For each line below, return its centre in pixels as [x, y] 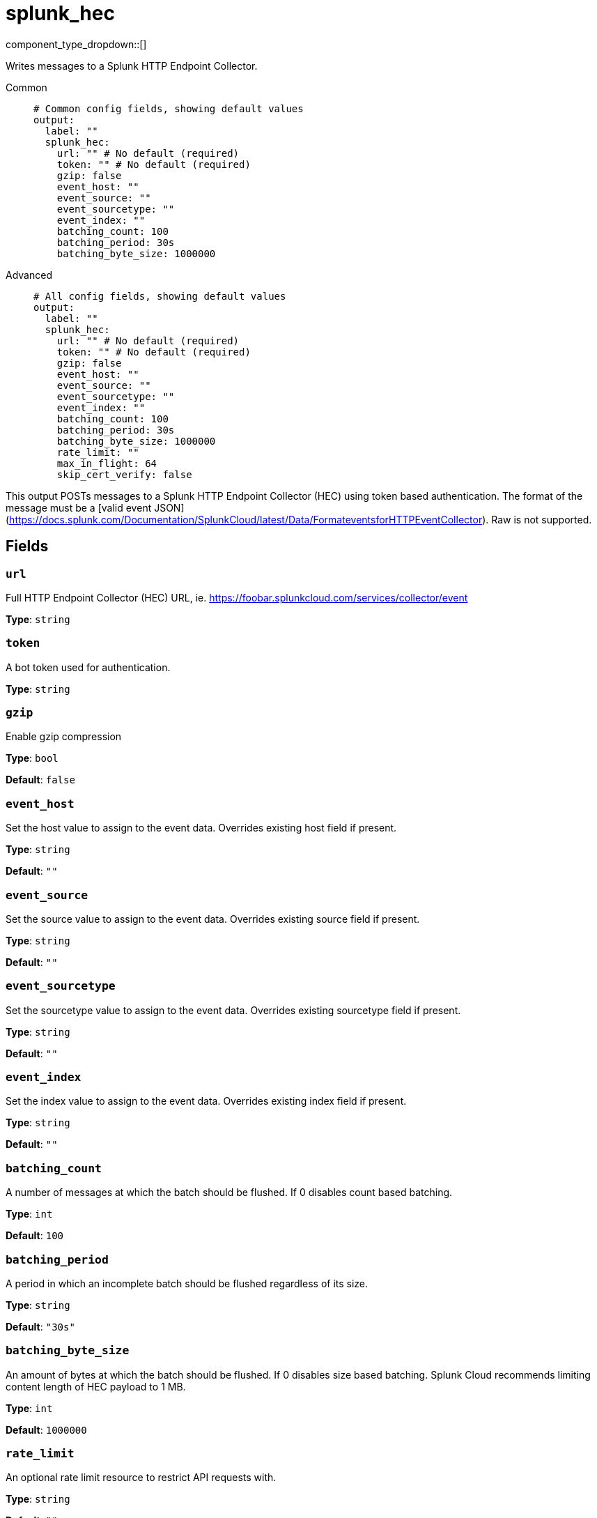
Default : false [40, 780]
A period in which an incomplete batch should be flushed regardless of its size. [187, 1283]
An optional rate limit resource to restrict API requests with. [141, 1478]
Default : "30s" [40, 1326]
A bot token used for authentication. [88, 667]
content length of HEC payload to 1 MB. [96, 1386]
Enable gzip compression [64, 737]
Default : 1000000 [46, 1429]
